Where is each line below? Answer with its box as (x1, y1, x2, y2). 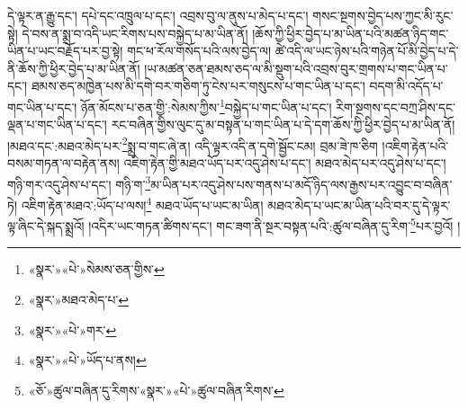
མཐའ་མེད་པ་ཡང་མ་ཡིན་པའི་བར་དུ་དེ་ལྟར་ (267, 195, 451, 214)
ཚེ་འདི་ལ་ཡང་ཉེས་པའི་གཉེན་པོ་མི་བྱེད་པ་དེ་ (274, 41, 459, 60)
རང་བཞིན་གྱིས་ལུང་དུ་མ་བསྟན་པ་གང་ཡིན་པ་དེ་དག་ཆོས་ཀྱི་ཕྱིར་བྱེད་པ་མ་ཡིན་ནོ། (111, 115, 455, 134)
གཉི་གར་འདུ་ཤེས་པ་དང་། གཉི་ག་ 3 (7, 172, 151, 193)
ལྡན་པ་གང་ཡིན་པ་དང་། (7, 115, 107, 134)
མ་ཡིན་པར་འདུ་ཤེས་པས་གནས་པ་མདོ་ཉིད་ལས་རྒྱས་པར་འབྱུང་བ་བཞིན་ (150, 174, 453, 193)
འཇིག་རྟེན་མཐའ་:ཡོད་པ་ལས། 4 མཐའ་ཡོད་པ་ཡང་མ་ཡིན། (21, 192, 264, 214)
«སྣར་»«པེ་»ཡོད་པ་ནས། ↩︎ (28, 351, 147, 369)
